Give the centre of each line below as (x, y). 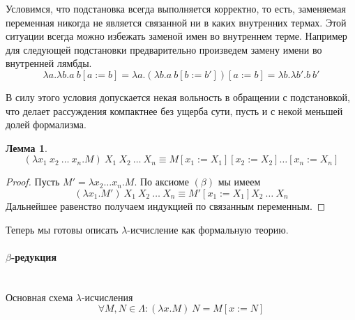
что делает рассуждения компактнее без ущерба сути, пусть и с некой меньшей (174, 111)
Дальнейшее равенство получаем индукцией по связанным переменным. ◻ (166, 205)
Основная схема (39, 297)
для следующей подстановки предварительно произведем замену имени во (164, 49)
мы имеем (239, 182)
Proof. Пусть (33, 182)
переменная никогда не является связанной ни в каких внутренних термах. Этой (176, 22)
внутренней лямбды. (49, 63)
